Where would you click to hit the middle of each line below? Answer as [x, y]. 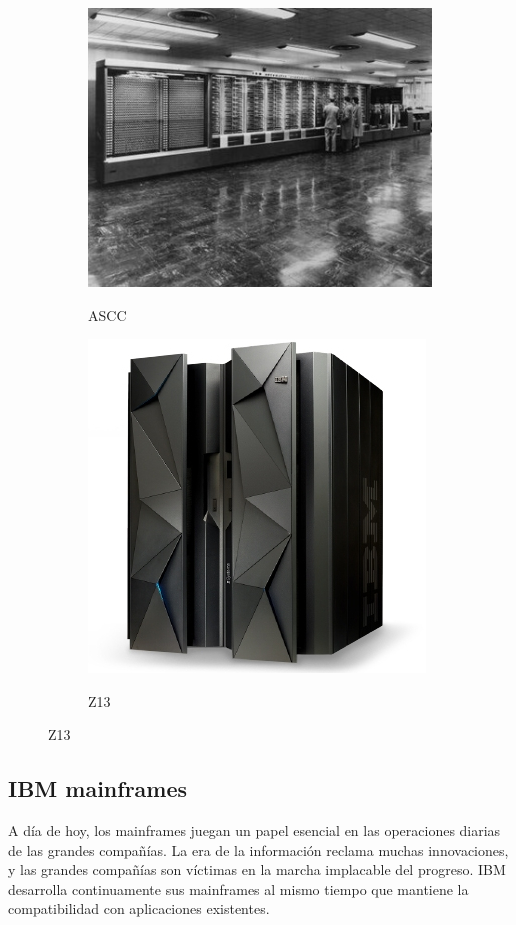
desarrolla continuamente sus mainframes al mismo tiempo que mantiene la [238, 888]
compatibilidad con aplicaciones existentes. [139, 908]
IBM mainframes [98, 788]
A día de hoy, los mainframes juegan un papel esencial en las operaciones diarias [254, 830]
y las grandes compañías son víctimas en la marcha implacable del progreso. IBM [257, 869]
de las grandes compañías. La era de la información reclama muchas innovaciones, [258, 849]
